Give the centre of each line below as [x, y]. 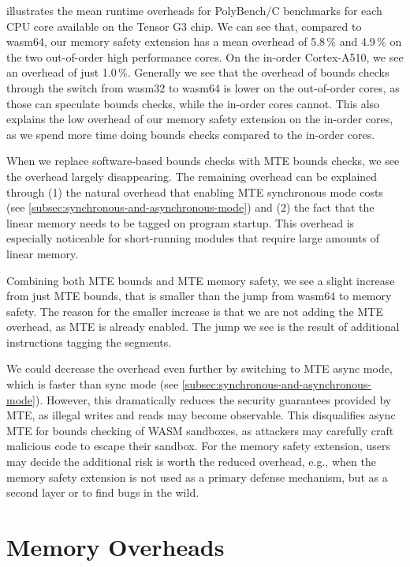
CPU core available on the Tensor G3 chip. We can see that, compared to [184, 26]
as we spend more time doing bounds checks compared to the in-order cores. [191, 134]
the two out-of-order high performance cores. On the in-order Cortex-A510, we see [205, 56]
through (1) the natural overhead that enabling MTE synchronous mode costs [195, 192]
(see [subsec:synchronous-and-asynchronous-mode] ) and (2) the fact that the [190, 207]
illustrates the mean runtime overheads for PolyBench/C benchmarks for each [194, 10]
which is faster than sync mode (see [93, 384]
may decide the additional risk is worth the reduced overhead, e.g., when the [191, 462]
